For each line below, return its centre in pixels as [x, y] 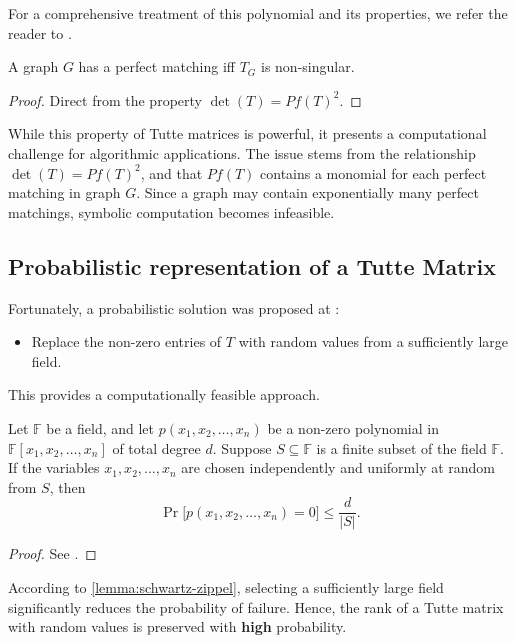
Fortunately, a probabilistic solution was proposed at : [174, 307]
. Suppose [242, 447]
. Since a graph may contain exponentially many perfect [307, 192]
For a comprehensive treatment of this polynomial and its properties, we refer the [258, 13]
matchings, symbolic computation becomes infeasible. [171, 211]
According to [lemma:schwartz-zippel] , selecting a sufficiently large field [226, 586]
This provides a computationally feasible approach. [164, 394]
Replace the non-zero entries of [126, 341]
